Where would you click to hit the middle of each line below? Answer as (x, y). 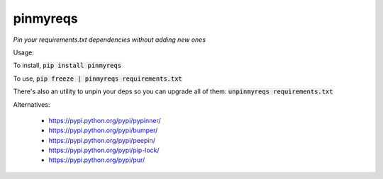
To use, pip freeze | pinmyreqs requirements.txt (98, 79)
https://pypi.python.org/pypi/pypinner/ (105, 120)
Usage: (24, 52)
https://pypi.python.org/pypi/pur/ (97, 160)
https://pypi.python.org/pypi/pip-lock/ (104, 150)
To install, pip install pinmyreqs (67, 65)
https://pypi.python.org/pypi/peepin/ (102, 140)
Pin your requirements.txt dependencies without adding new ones (109, 40)
